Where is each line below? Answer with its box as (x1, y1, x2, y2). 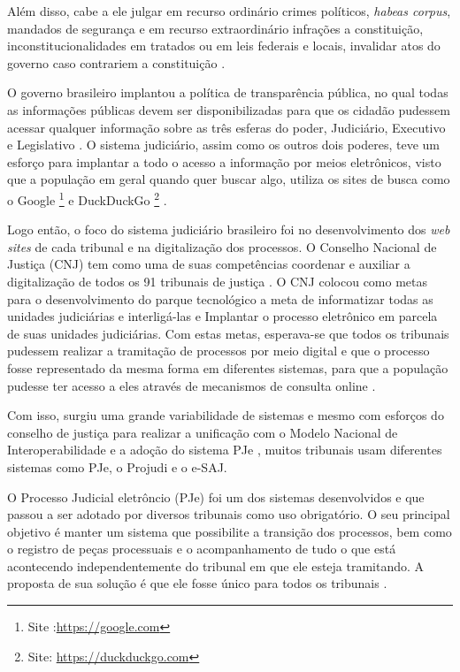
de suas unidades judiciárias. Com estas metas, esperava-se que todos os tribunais (7, 324, 449, 342)
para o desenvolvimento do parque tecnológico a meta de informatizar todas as (7, 289, 433, 308)
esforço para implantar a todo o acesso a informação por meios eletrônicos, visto (7, 152, 441, 171)
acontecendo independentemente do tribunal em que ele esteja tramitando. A (7, 556, 425, 575)
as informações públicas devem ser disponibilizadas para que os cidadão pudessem (7, 100, 450, 118)
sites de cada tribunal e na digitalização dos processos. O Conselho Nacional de (7, 237, 437, 256)
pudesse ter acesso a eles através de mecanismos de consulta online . (7, 376, 376, 394)
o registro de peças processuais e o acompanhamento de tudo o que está (7, 539, 396, 558)
